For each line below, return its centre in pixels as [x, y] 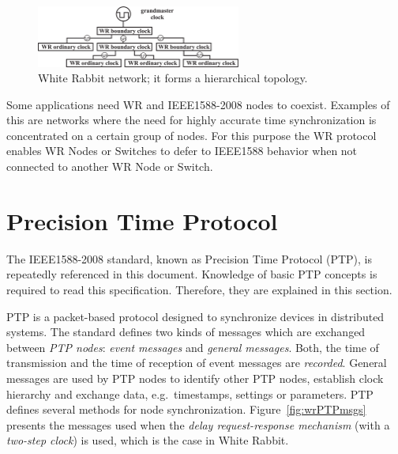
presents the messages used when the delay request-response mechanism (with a [198, 424]
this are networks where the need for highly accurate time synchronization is [191, 120]
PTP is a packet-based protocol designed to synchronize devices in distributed [195, 316]
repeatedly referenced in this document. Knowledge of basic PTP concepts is [192, 274]
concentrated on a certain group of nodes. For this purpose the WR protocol [191, 135]
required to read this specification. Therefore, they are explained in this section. [199, 289]
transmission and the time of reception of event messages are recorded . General [197, 363]
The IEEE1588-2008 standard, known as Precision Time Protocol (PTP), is [190, 258]
